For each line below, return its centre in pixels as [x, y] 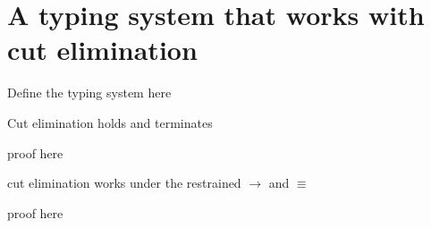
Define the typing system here [89, 93]
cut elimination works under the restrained [124, 183]
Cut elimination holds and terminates [110, 122]
